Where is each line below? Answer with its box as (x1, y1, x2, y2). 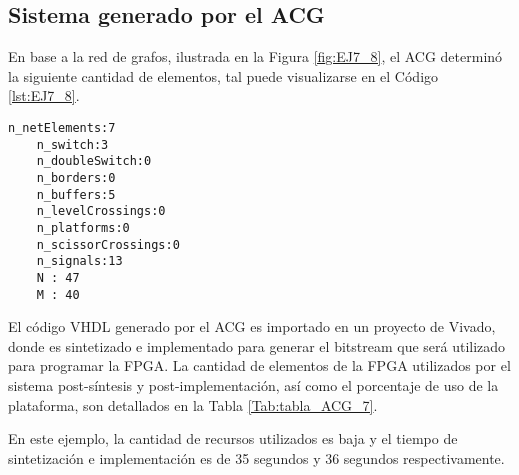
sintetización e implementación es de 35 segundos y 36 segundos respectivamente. (8, 447, 505, 468)
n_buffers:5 (36, 187, 116, 202)
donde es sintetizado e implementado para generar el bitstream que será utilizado (8, 335, 506, 356)
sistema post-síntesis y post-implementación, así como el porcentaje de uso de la (8, 374, 499, 395)
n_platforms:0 (36, 220, 130, 235)
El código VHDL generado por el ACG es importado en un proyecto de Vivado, (8, 316, 496, 337)
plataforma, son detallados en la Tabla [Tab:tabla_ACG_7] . (8, 394, 378, 415)
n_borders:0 (36, 170, 116, 185)
